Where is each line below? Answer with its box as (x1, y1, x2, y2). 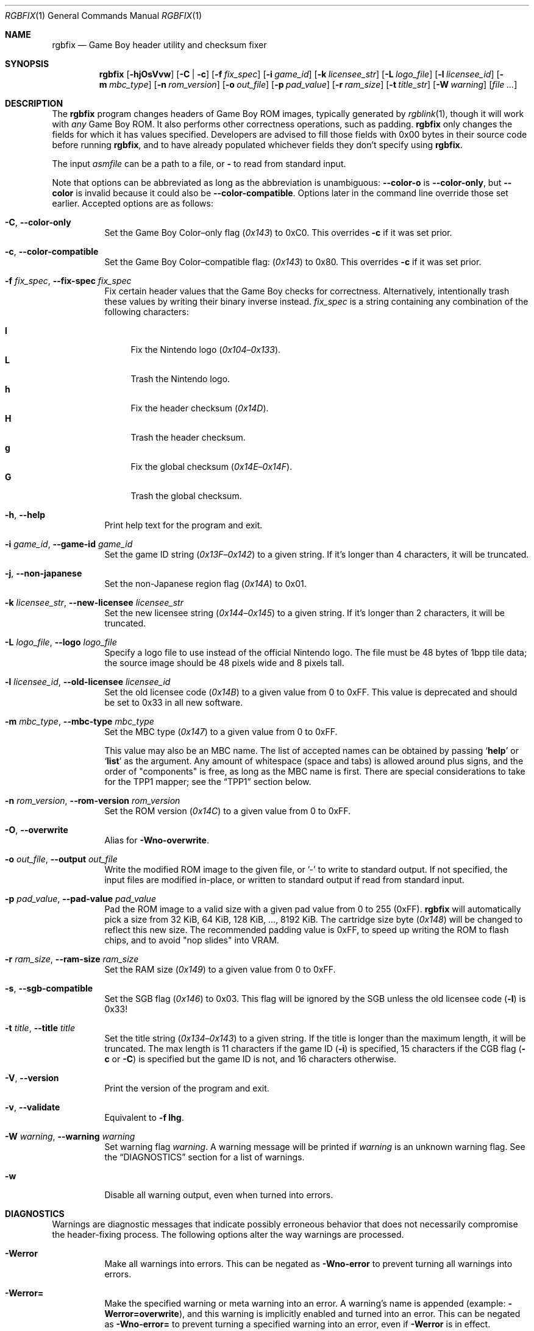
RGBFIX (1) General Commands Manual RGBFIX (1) (5, 10, 202, 21)
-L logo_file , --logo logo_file (5, 637, 117, 647)
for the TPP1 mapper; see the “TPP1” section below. (104, 776, 311, 787)
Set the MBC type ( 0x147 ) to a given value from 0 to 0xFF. (104, 726, 338, 737)
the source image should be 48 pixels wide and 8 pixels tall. (104, 658, 344, 668)
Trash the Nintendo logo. (130, 374, 230, 384)
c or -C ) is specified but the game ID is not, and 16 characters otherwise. (104, 1054, 397, 1064)
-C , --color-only (5, 217, 71, 227)
